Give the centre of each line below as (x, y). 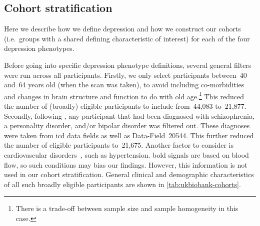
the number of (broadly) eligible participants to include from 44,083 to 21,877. (125, 106)
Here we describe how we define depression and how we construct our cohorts (122, 29)
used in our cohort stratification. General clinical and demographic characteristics (129, 174)
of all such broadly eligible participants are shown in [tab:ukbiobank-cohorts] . (122, 184)
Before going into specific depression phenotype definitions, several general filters (128, 65)
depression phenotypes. (39, 48)
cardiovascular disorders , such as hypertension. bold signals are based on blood (126, 154)
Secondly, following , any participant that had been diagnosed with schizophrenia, (129, 115)
